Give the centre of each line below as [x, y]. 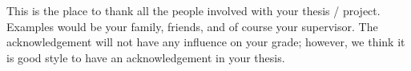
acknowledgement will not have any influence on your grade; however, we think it [206, 42]
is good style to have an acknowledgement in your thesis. [146, 57]
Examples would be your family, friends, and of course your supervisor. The [192, 26]
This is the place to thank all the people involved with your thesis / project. [193, 10]
